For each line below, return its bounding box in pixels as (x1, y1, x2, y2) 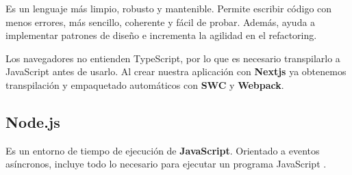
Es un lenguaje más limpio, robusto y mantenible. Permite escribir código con (5, 1, 332, 15)
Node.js (5, 111, 60, 132)
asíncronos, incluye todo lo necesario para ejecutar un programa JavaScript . (5, 157, 327, 171)
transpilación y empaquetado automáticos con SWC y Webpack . (5, 77, 284, 92)
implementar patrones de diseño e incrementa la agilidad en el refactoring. (5, 28, 317, 42)
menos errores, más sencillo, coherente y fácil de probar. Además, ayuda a (5, 14, 316, 29)
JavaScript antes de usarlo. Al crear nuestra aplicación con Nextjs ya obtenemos (5, 64, 347, 79)
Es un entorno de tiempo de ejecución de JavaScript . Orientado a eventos (5, 143, 320, 157)
